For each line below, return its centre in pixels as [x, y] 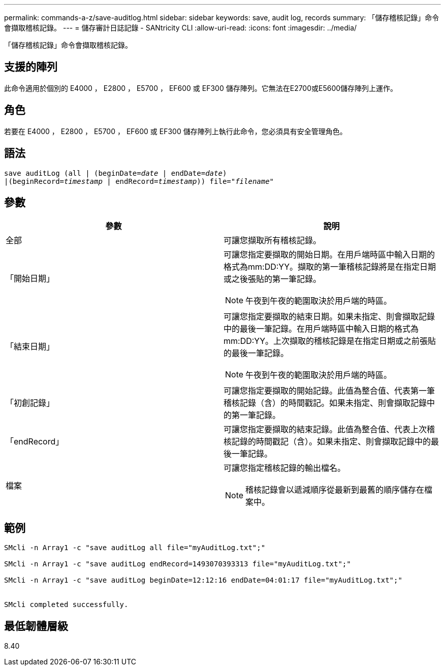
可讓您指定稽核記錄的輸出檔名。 [285, 468]
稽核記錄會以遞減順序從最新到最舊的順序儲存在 [335, 490]
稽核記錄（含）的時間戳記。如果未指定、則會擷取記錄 [325, 403]
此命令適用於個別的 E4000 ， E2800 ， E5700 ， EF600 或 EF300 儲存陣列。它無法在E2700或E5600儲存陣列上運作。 [201, 88]
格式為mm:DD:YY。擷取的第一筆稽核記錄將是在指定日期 [330, 267]
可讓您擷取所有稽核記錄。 [273, 241]
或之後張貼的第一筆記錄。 [273, 279]
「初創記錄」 [30, 403]
